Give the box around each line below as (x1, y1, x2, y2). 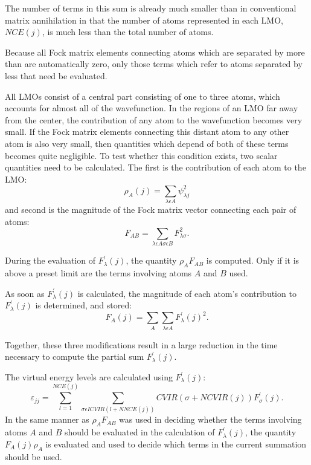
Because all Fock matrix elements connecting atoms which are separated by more (5, 45, 305, 58)
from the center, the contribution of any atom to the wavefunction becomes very (5, 113, 303, 126)
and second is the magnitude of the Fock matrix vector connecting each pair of (5, 203, 297, 216)
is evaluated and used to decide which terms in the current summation (45, 437, 307, 450)
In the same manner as (5, 413, 89, 426)
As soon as (5, 287, 45, 299)
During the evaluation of (5, 254, 95, 267)
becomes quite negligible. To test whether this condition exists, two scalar (5, 149, 278, 161)
